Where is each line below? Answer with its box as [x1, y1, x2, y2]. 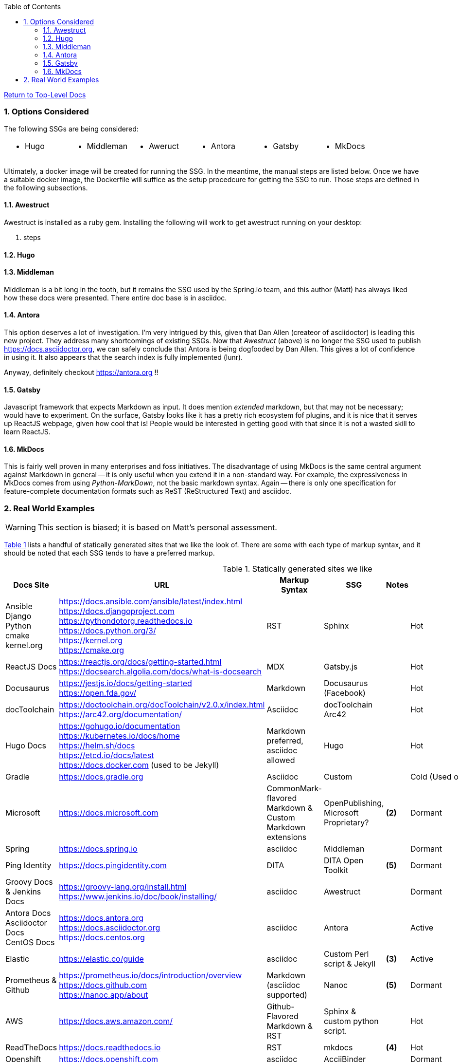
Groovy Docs [5, 877, 53, 887]
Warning [5, 522, 36, 533]
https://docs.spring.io [59, 844, 138, 854]
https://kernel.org [59, 635, 123, 646]
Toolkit [323, 865, 348, 876]
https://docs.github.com [59, 980, 147, 990]
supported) [266, 990, 307, 1000]
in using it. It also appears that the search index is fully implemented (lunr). [4, 353, 243, 362]
